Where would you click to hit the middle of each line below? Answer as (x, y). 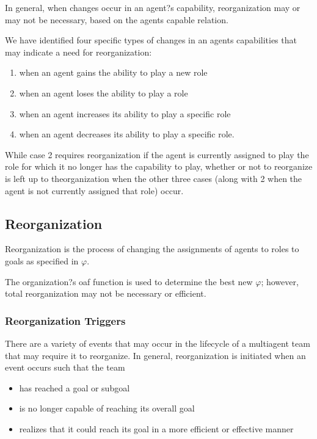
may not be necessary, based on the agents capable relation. (117, 19)
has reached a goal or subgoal (75, 387)
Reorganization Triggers (65, 320)
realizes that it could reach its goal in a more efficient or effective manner (156, 428)
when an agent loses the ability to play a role (104, 93)
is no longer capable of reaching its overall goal (107, 408)
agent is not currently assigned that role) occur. (94, 190)
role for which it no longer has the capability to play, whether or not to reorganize (159, 166)
